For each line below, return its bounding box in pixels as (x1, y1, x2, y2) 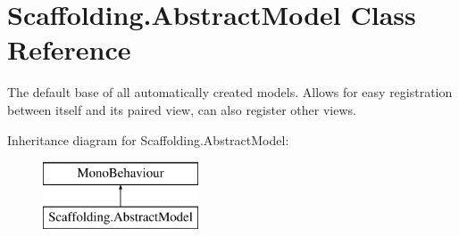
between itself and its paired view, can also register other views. (7, 100, 356, 118)
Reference (7, 31, 131, 68)
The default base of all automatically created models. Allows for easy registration (7, 83, 453, 102)
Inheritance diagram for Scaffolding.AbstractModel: (7, 130, 289, 149)
